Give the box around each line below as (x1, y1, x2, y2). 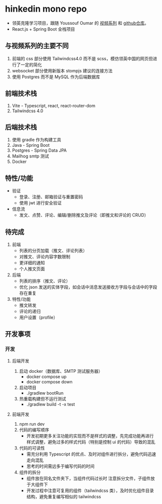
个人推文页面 (19, 266, 45, 272)
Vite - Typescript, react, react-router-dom (12, 103, 96, 108)
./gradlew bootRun (26, 390, 64, 396)
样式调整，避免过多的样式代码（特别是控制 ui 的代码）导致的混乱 (26, 439, 156, 445)
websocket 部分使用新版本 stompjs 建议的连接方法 (12, 68, 113, 73)
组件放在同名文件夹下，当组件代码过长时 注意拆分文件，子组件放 (26, 475, 155, 481)
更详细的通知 (19, 260, 45, 265)
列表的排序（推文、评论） (19, 278, 71, 284)
